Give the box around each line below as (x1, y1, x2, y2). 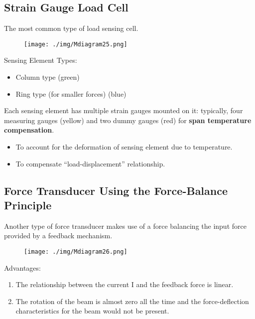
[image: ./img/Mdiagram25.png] (24, 40, 127, 48)
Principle (4, 197, 52, 212)
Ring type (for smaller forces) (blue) (15, 88, 127, 99)
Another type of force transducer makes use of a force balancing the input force (4, 220, 247, 231)
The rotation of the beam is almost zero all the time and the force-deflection (15, 296, 249, 306)
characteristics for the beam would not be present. (15, 306, 169, 316)
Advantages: (4, 262, 41, 273)
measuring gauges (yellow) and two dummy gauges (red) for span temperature (4, 115, 252, 125)
